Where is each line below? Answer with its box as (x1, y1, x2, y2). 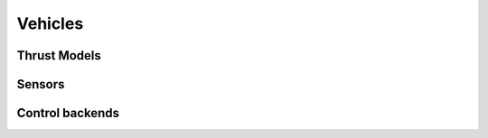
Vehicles (16, 14, 84, 33)
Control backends (16, 106, 120, 121)
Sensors (16, 77, 65, 92)
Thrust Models (16, 48, 101, 63)
